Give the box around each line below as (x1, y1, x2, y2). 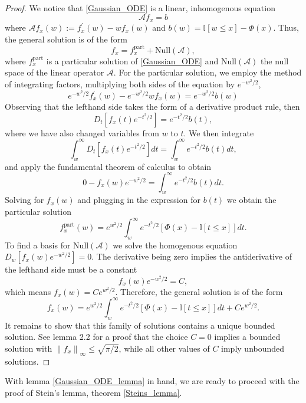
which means (5, 285, 51, 297)
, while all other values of (119, 342, 210, 354)
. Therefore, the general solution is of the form (115, 285, 283, 297)
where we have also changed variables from (5, 126, 159, 139)
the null (261, 54, 289, 67)
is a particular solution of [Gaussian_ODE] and (46, 54, 219, 67)
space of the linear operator (5, 66, 104, 78)
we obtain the (226, 194, 277, 206)
